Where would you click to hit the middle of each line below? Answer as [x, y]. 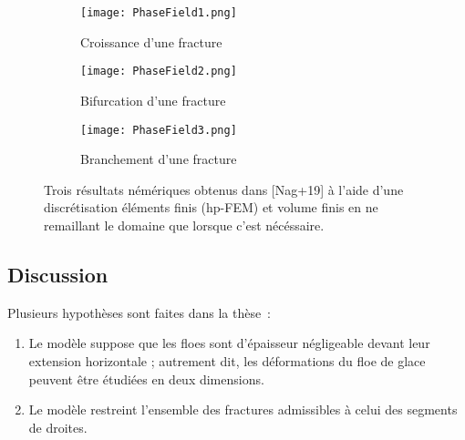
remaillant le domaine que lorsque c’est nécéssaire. [184, 225]
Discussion [58, 274]
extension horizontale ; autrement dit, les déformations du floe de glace [227, 360]
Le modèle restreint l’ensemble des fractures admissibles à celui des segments [243, 409]
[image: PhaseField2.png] [159, 72]
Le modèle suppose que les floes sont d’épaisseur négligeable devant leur [229, 343]
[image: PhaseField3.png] [159, 130]
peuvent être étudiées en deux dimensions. [146, 379]
